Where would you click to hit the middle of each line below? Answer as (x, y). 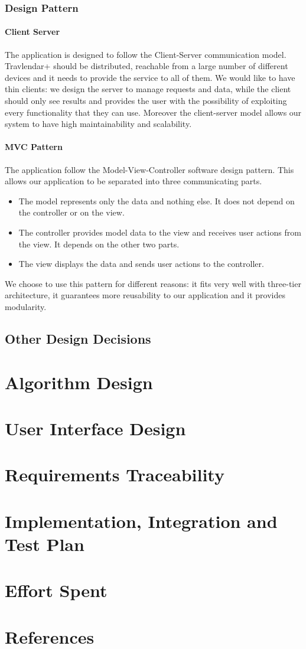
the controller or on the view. (71, 212)
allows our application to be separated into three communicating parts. (134, 181)
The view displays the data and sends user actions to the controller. (141, 264)
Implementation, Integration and (141, 521)
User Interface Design (95, 428)
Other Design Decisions (78, 338)
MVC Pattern (34, 147)
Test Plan (45, 544)
